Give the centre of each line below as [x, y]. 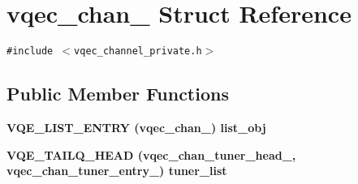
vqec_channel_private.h [138, 51]
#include [30, 51]
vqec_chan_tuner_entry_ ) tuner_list [117, 171]
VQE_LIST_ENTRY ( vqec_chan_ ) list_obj [136, 127]
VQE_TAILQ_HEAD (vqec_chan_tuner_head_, [151, 154]
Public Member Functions [118, 94]
